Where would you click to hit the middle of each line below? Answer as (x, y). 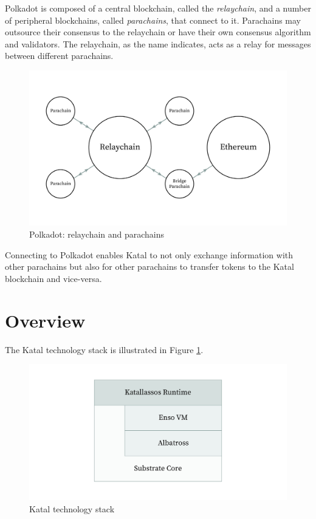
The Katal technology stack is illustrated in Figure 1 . (104, 349)
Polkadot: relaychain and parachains (97, 234)
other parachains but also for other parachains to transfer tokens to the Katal (149, 266)
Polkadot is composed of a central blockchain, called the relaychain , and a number (158, 8)
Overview (45, 320)
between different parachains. (59, 56)
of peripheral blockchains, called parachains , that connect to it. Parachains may (153, 20)
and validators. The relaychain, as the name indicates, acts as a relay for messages (158, 43)
